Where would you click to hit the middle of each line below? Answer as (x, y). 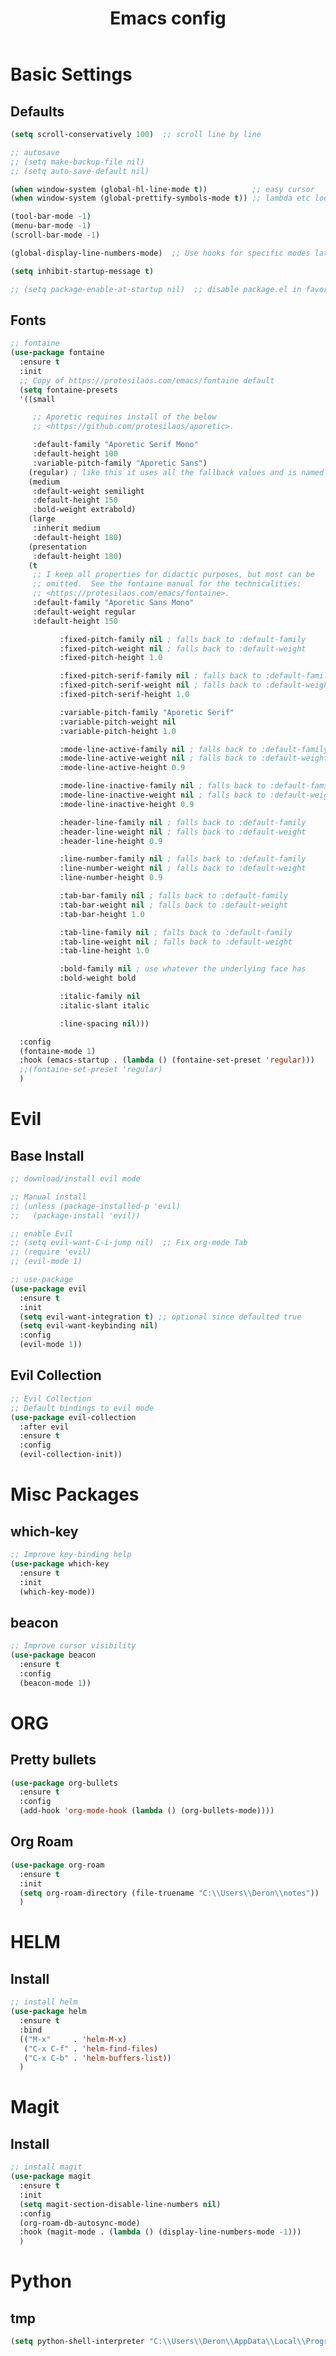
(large (42, 519)
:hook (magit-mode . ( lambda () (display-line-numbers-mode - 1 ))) (160, 2232)
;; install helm (44, 2002)
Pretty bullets (53, 1760)
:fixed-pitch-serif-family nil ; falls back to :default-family (196, 676)
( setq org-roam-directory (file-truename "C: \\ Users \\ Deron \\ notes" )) (169, 1893)
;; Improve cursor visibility (73, 1646)
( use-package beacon (53, 1655)
